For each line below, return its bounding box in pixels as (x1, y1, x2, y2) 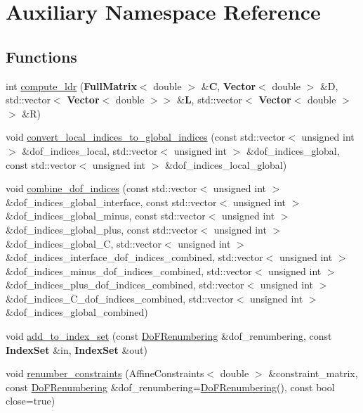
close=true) (6, 393, 55, 408)
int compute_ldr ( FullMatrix (6, 78, 137, 93)
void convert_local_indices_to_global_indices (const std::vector (6, 129, 286, 144)
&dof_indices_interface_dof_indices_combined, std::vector (6, 250, 263, 265)
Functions (6, 45, 77, 67)
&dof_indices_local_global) (164, 157, 287, 172)
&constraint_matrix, (268, 366, 358, 381)
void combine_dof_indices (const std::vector (6, 181, 197, 196)
